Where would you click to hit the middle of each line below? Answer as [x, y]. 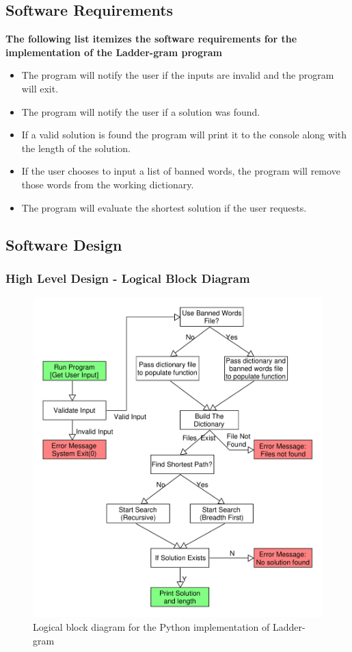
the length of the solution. [76, 148]
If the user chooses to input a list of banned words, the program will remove [181, 171]
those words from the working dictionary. [108, 184]
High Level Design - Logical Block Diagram [128, 278]
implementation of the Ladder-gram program [114, 52]
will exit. [40, 88]
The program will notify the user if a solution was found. [141, 111]
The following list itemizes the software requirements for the [151, 39]
